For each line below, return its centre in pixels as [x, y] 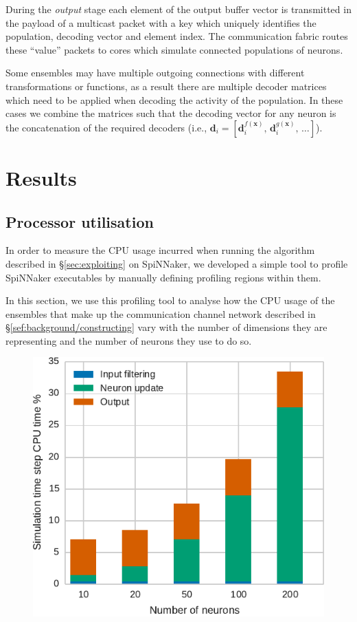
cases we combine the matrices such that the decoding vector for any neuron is [171, 113]
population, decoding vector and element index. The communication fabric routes [177, 36]
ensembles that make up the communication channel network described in [161, 313]
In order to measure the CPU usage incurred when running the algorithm [160, 250]
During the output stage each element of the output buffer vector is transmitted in [178, 9]
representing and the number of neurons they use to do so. [129, 340]
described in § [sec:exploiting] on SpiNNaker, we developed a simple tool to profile [177, 263]
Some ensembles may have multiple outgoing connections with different [155, 73]
